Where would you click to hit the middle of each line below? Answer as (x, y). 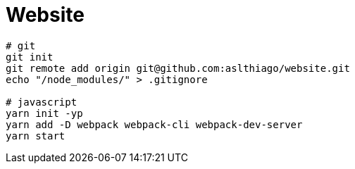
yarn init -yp (44, 113)
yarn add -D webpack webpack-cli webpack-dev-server (154, 124)
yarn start (36, 136)
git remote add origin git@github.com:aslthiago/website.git (178, 68)
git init (30, 57)
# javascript (42, 102)
